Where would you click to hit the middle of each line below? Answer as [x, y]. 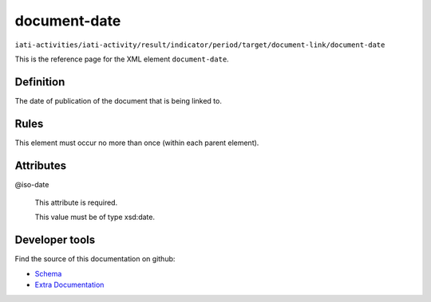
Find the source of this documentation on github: [95, 259]
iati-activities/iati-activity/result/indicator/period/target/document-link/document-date [200, 45]
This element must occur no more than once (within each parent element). [137, 143]
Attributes [41, 165]
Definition [40, 82]
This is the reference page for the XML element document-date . [122, 59]
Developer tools [55, 240]
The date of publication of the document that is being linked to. [119, 100]
